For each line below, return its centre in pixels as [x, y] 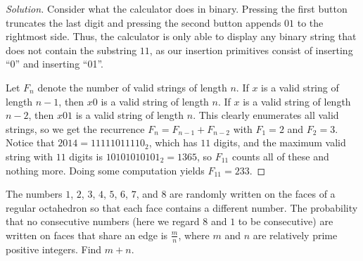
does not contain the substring [71, 50]
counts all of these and [280, 156]
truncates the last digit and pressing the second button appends [144, 22]
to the [310, 22]
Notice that [30, 142]
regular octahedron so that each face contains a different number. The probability [182, 207]
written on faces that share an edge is [87, 235]
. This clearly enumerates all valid [266, 115]
